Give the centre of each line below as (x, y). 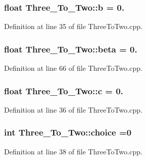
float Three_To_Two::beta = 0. (71, 49)
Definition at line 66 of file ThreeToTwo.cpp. (73, 68)
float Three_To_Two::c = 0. (64, 90)
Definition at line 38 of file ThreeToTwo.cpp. (73, 151)
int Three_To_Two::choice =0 (68, 132)
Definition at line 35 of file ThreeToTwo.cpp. (73, 26)
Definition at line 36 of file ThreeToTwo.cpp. (73, 109)
